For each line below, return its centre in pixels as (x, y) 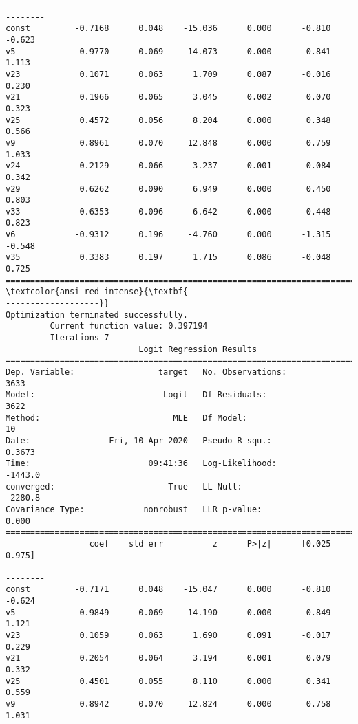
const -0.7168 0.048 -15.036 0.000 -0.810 (168, 29)
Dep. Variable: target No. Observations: (146, 372)
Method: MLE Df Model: (126, 418)
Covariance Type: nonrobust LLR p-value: (134, 509)
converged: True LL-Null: (124, 486)
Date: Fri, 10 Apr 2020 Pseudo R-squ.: (139, 440)
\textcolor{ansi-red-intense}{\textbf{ (97, 292)
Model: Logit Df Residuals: (136, 395)
